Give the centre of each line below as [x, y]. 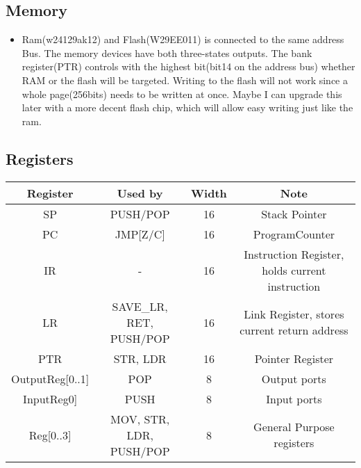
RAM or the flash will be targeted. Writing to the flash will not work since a [185, 80]
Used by [140, 193]
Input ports [294, 398]
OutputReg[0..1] [50, 378]
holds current [294, 270]
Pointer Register [294, 358]
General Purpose [294, 427]
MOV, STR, [140, 419]
